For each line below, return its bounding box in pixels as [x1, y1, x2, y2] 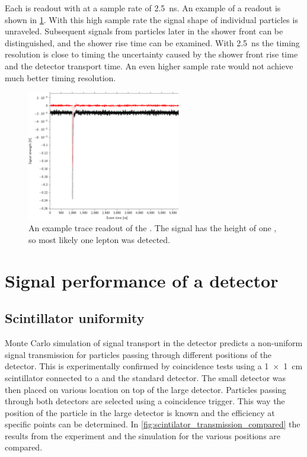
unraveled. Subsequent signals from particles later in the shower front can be [5, 25, 283, 37]
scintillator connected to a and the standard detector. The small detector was [5, 371, 286, 384]
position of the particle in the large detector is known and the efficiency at [5, 406, 275, 418]
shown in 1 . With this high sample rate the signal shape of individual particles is [5, 13, 298, 25]
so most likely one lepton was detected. [28, 233, 170, 245]
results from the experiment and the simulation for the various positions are [5, 429, 281, 442]
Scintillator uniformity [5, 309, 145, 327]
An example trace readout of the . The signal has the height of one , [28, 222, 277, 234]
